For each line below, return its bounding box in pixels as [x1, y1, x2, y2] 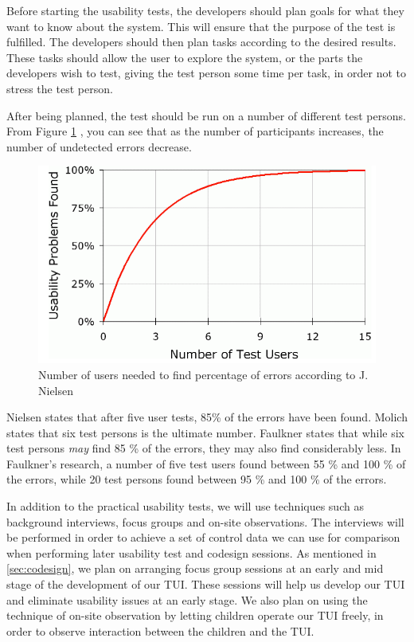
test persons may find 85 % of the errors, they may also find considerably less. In [6, 440, 401, 456]
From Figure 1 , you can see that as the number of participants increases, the [6, 123, 384, 139]
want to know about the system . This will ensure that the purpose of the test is [6, 18, 396, 34]
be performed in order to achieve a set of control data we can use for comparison [6, 529, 400, 546]
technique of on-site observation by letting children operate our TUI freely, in [6, 607, 384, 624]
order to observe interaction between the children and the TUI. [6, 622, 314, 639]
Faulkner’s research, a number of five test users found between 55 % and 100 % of [6, 455, 406, 472]
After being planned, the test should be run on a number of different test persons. [6, 107, 406, 123]
